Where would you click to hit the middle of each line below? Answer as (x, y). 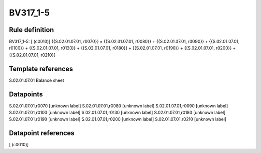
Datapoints (26, 94)
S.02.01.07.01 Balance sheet (36, 80)
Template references (41, 69)
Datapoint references (42, 133)
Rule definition (31, 30)
